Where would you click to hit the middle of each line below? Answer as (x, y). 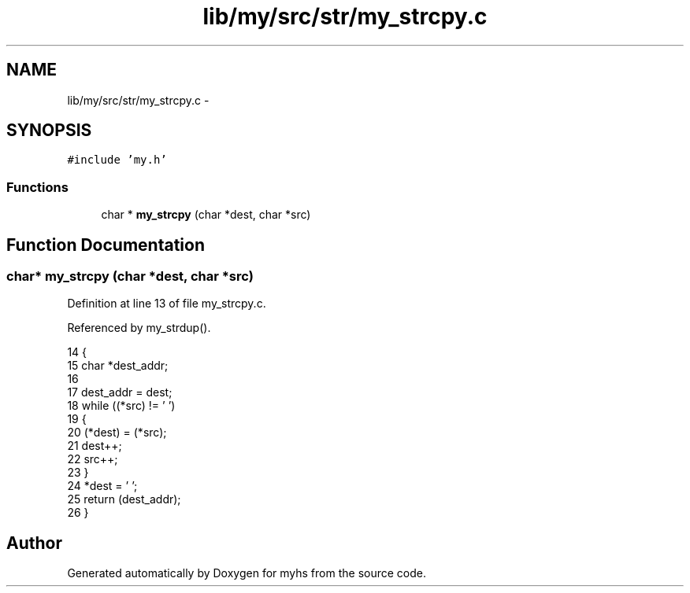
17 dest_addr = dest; (120, 392)
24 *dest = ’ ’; (102, 486)
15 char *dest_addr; (118, 366)
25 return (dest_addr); (124, 499)
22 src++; (93, 459)
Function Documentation (106, 245)
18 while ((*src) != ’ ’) (121, 406)
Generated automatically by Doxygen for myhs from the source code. (247, 573)
